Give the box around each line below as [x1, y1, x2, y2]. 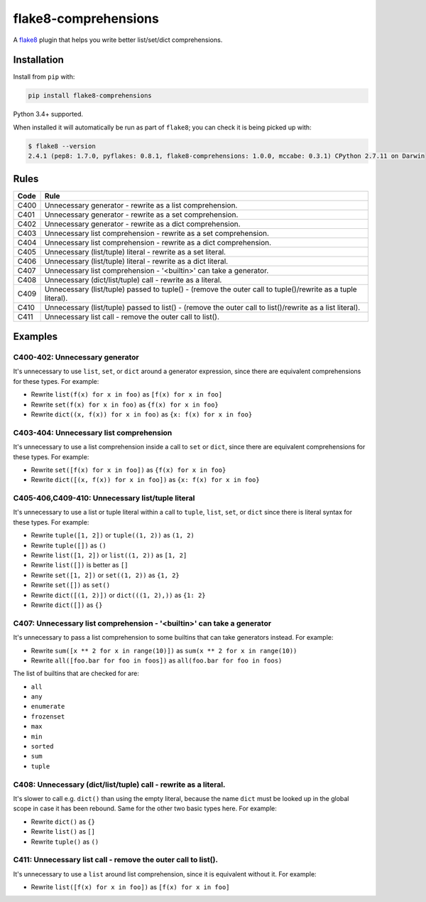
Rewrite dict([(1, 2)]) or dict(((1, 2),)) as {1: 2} [31, 591, 206, 599]
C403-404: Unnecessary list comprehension [13, 427, 173, 437]
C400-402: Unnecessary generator [13, 353, 140, 363]
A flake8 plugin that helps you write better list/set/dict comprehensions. [13, 36, 223, 44]
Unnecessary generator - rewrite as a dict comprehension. [44, 219, 241, 229]
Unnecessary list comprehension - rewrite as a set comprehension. [44, 228, 270, 238]
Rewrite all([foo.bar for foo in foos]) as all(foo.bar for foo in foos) [31, 656, 283, 665]
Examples [13, 331, 58, 343]
